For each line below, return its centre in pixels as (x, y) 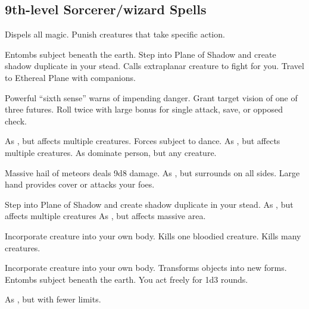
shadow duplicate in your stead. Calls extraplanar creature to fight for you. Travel (154, 66)
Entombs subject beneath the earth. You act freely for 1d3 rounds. (127, 279)
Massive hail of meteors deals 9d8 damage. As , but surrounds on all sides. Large (152, 172)
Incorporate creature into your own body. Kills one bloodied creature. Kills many (153, 235)
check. (16, 121)
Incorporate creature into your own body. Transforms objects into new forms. (146, 268)
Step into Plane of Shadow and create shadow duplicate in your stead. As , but (149, 204)
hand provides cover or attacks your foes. (80, 184)
